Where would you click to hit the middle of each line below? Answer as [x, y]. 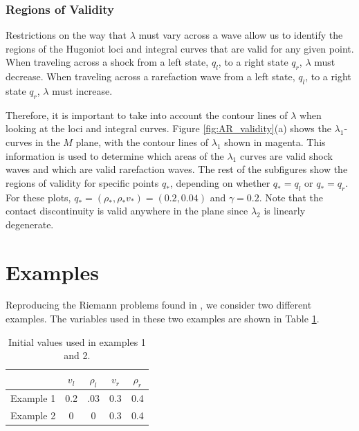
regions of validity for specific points [82, 182]
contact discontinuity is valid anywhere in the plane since [127, 211]
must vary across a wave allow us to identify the [241, 35]
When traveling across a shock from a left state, [107, 62]
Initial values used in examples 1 [77, 341]
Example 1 [33, 397]
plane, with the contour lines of [142, 141]
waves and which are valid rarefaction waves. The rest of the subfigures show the [177, 169]
